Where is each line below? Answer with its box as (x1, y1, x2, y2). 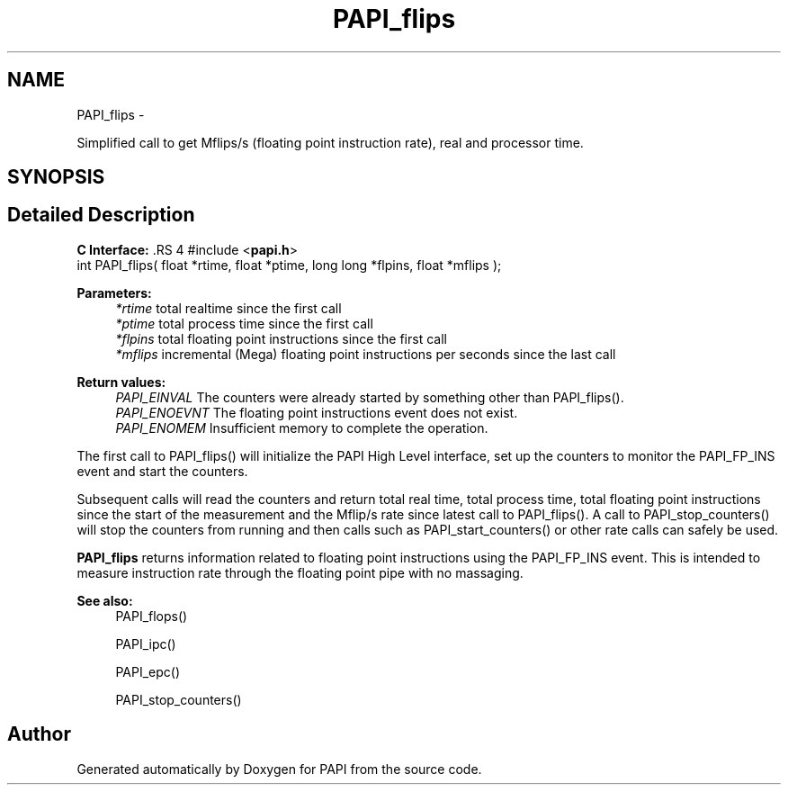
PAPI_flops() (115, 607, 188, 624)
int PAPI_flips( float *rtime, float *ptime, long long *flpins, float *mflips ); (76, 256, 502, 273)
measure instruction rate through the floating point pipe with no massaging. (76, 564, 524, 580)
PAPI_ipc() (115, 635, 176, 652)
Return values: (76, 373, 166, 390)
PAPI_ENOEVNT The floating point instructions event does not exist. (115, 404, 518, 420)
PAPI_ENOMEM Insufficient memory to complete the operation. (115, 419, 488, 436)
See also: (76, 592, 133, 608)
